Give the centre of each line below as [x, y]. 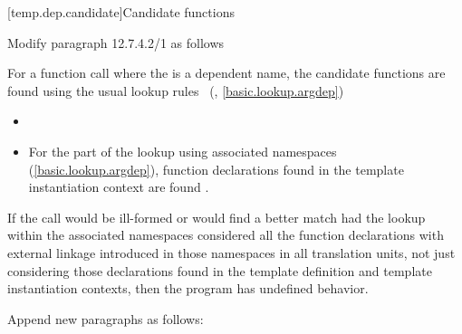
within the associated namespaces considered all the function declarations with [226, 235]
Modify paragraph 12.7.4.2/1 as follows [116, 42]
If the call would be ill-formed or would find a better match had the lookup [217, 217]
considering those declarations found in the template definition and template [220, 270]
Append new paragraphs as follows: [106, 318]
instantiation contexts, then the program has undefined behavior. [188, 288]
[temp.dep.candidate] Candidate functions [121, 12]
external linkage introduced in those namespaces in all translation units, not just [231, 252]
